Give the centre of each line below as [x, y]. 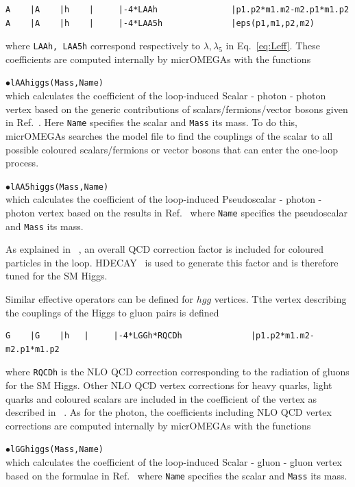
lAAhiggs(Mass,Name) [57, 83]
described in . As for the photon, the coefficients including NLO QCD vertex [169, 412]
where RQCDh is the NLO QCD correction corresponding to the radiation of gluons [177, 372]
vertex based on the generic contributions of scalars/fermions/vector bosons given [177, 109]
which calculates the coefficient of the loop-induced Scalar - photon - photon [166, 96]
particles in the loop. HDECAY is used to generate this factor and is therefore [172, 262]
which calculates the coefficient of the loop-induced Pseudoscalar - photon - [164, 199]
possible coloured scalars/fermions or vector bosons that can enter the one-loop [172, 149]
